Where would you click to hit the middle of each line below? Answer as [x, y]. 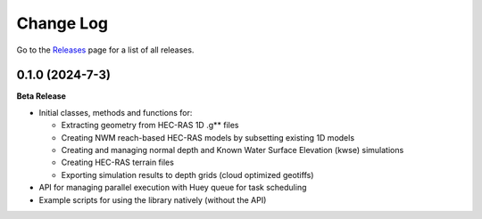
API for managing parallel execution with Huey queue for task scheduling [173, 188]
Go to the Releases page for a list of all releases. [105, 50]
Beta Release [42, 96]
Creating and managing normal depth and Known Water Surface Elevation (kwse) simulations [233, 150]
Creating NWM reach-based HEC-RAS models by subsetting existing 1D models [208, 137]
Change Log [62, 23]
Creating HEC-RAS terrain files [117, 162]
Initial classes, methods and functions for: [116, 112]
